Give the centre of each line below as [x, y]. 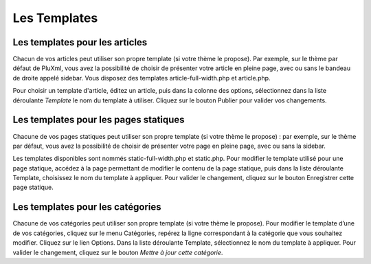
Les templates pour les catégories [87, 207]
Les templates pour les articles [80, 42]
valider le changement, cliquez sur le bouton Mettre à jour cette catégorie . [118, 252]
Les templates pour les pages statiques [99, 120]
